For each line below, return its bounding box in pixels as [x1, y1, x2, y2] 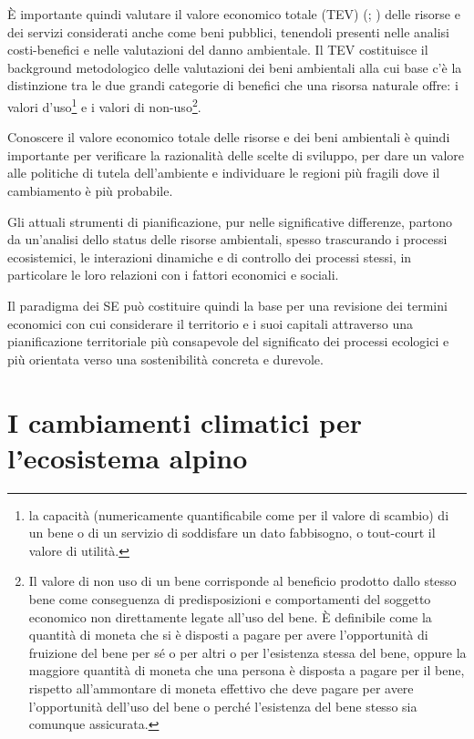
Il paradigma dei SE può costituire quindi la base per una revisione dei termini [7, 295, 448, 314]
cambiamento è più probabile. [7, 181, 173, 200]
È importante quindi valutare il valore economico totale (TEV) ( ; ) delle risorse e [7, 5, 460, 23]
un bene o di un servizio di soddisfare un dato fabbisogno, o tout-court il [28, 523, 436, 542]
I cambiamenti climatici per [7, 403, 362, 440]
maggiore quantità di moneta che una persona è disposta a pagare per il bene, [28, 661, 465, 680]
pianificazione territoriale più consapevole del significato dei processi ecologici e [7, 332, 449, 351]
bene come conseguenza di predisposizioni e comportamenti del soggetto [28, 590, 431, 609]
